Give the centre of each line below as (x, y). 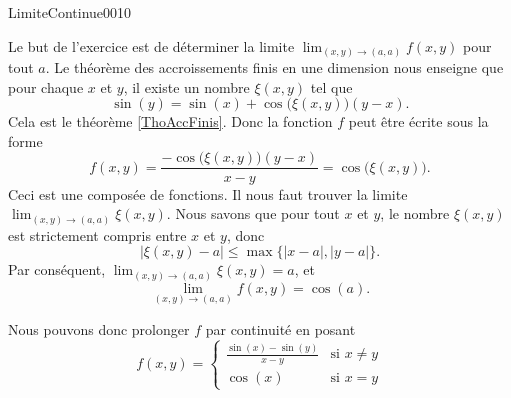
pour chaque (46, 86)
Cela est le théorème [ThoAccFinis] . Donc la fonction (170, 121)
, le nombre (415, 213)
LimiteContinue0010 (70, 12)
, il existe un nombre (186, 86)
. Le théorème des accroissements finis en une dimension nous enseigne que (274, 67)
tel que (331, 86)
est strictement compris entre (97, 234)
